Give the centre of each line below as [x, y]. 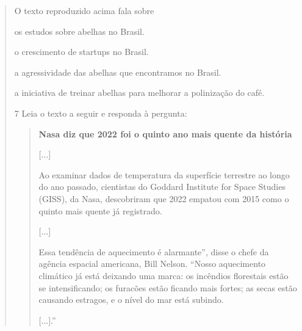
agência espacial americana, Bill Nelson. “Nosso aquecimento [152, 264]
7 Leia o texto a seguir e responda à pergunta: [101, 113]
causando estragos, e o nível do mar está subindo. [131, 300]
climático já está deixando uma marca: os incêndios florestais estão [164, 275]
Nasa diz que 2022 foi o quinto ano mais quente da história [165, 133]
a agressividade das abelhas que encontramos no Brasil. [118, 72]
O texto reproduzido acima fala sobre [84, 10]
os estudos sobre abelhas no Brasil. [79, 31]
